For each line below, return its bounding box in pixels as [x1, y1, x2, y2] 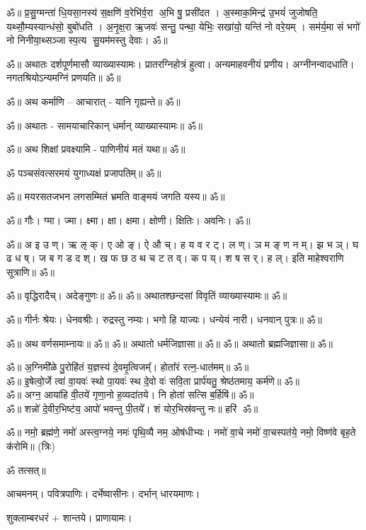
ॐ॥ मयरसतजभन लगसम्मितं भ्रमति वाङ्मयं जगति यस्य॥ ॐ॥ [6, 189, 225, 204]
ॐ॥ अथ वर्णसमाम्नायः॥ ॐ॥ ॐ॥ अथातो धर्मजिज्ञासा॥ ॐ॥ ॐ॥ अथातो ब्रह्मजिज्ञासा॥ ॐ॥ [6, 335, 333, 350]
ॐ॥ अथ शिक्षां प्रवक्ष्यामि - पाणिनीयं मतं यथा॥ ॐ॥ [6, 142, 185, 156]
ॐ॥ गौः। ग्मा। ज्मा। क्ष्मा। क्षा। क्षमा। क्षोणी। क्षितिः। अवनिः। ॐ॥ [6, 212, 251, 227]
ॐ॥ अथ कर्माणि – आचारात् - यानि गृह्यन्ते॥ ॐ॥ [6, 93, 181, 108]
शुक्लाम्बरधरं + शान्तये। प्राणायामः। [6, 509, 132, 524]
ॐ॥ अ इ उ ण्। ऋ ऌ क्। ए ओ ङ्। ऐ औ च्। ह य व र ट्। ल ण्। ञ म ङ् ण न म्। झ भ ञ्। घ [6, 236, 359, 251]
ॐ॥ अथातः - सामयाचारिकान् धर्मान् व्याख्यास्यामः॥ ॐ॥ [6, 117, 203, 132]
